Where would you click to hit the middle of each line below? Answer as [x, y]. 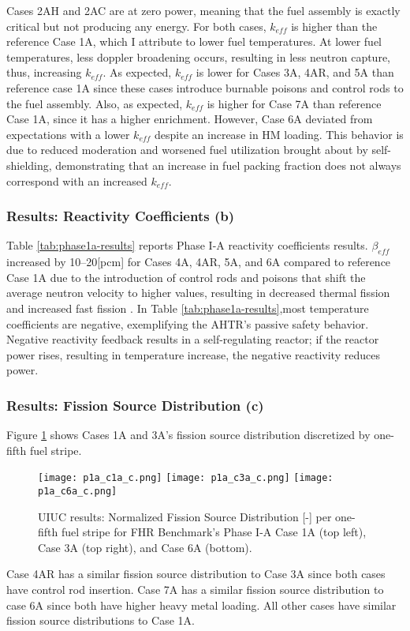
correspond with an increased [77, 180]
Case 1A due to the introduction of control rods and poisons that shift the [186, 277]
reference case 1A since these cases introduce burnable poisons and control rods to [205, 87]
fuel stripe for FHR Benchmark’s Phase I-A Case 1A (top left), [214, 532]
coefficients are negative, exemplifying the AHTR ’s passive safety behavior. [188, 323]
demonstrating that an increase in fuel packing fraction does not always [228, 165]
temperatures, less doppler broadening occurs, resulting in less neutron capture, [198, 56]
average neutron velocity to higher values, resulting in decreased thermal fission [198, 293]
